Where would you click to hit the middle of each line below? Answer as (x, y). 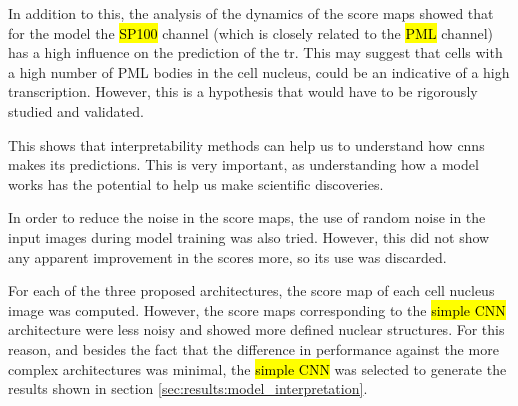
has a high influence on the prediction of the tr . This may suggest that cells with (255, 52)
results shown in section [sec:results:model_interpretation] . (188, 388)
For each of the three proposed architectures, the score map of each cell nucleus (251, 290)
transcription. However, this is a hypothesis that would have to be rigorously (243, 91)
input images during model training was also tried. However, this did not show (249, 236)
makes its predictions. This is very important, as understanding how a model (243, 164)
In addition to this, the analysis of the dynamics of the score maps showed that (251, 13)
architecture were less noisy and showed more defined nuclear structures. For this (256, 329)
